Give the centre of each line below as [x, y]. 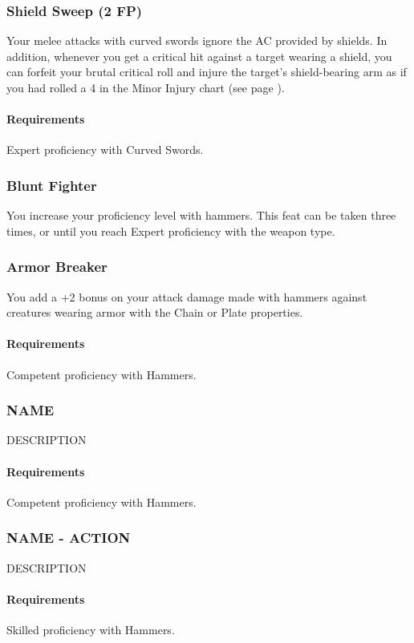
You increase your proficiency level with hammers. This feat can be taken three [201, 215]
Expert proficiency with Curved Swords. [105, 150]
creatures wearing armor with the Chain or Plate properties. [155, 312]
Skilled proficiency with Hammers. [91, 629]
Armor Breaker [57, 267]
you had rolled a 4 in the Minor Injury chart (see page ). [146, 87]
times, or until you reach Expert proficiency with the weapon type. [171, 231]
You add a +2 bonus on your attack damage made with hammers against [187, 296]
